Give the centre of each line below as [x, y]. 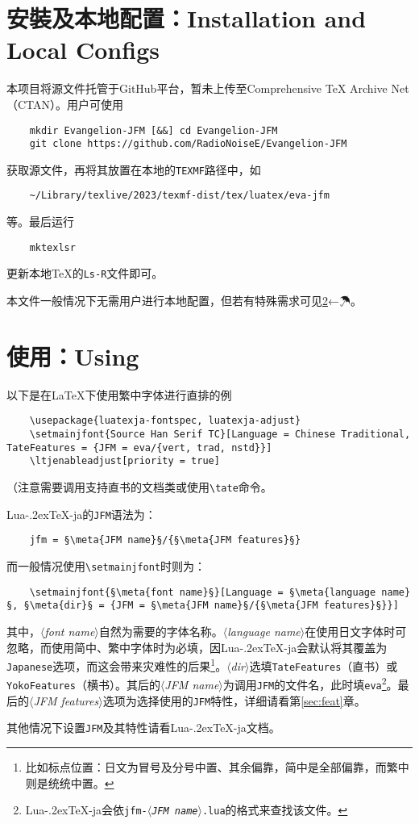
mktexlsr [52, 247]
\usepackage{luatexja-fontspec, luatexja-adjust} [165, 421]
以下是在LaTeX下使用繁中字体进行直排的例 [119, 394]
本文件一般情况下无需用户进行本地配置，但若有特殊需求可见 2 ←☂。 [184, 301]
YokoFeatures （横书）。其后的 [83, 685]
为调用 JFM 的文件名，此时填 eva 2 [305, 684]
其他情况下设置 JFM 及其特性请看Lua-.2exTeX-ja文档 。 [143, 728]
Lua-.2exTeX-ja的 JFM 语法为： [81, 514]
